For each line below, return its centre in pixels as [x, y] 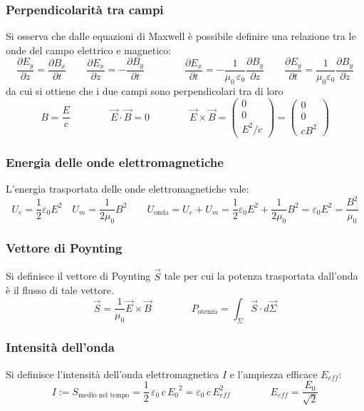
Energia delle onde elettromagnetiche [115, 162]
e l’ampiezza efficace [274, 374]
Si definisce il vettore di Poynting [78, 276]
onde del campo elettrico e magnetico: [89, 50]
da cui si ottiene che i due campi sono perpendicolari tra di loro [145, 90]
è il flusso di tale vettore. [60, 290]
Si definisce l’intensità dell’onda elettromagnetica [113, 374]
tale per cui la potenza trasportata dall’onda [261, 276]
